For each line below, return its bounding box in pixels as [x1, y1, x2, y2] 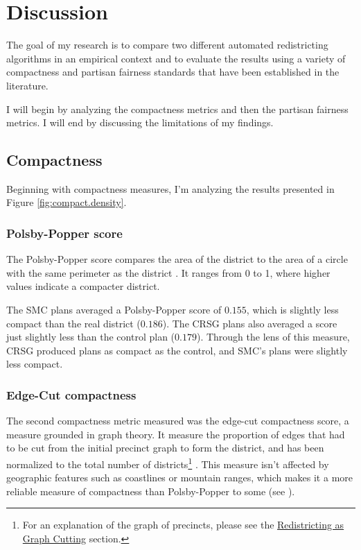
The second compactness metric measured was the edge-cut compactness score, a [6, 413, 349, 428]
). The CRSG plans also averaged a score [162, 316, 337, 330]
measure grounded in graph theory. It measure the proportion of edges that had [6, 427, 345, 441]
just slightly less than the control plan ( [6, 329, 175, 344]
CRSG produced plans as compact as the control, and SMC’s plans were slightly [6, 343, 348, 357]
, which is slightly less [246, 302, 339, 317]
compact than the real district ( [6, 316, 141, 330]
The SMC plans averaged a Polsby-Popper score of [6, 302, 222, 317]
